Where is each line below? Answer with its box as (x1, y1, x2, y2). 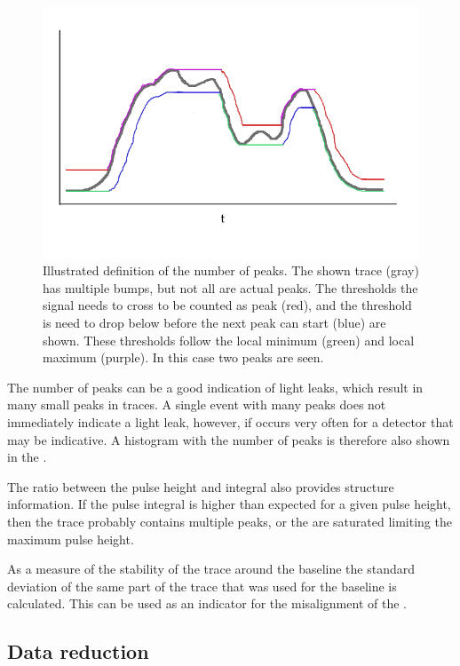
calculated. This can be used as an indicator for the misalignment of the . (7, 594, 407, 613)
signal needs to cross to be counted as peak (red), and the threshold (43, 296, 412, 314)
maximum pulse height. (7, 529, 134, 548)
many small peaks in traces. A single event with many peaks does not (7, 395, 386, 414)
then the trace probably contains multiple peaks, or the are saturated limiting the (7, 511, 452, 530)
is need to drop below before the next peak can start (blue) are (43, 313, 386, 332)
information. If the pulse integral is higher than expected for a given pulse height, (7, 495, 451, 513)
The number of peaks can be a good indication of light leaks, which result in (7, 377, 424, 396)
